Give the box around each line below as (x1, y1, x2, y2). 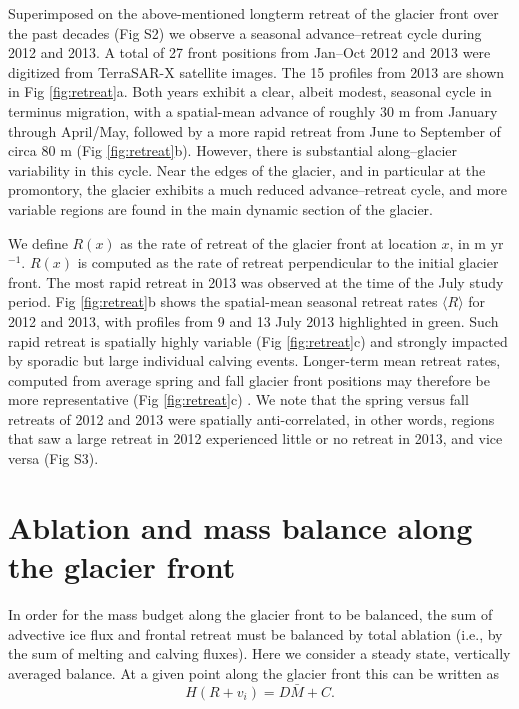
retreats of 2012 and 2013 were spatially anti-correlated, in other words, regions (8, 408, 495, 429)
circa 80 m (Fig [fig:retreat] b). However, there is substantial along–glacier (8, 140, 458, 161)
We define (8, 232, 68, 253)
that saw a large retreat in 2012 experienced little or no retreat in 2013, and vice (8, 428, 503, 449)
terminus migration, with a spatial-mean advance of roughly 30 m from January (8, 100, 498, 121)
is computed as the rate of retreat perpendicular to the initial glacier (77, 252, 499, 273)
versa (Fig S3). (8, 448, 99, 469)
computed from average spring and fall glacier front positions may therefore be (8, 369, 490, 390)
